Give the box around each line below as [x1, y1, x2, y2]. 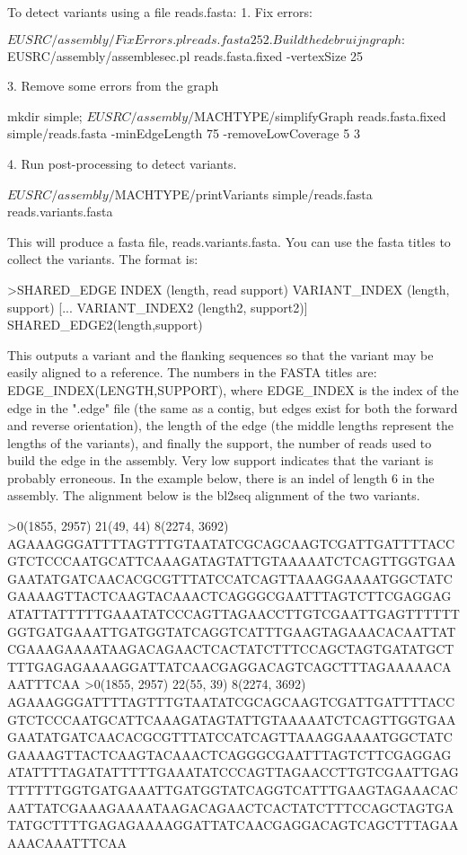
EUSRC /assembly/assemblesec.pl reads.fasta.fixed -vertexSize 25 [7, 46, 364, 65]
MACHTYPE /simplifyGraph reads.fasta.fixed [194, 106, 446, 125]
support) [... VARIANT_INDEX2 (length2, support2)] [7, 297, 308, 316]
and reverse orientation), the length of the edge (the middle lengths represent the [7, 416, 454, 435]
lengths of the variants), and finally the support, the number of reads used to [7, 433, 432, 452]
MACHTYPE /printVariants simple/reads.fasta [114, 184, 373, 203]
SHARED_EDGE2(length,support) [7, 315, 203, 334]
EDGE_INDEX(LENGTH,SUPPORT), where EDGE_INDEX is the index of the [7, 380, 459, 399]
